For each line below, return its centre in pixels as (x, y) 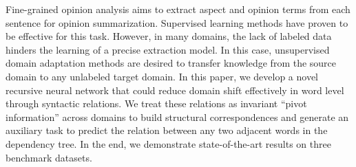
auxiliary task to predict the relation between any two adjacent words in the (167, 130)
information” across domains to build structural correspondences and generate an (177, 116)
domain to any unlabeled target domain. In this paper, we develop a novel (162, 76)
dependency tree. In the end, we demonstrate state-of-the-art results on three (168, 143)
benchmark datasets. (49, 157)
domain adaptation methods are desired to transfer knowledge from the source (171, 63)
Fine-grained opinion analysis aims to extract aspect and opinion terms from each (178, 9)
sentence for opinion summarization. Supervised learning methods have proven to (177, 22)
